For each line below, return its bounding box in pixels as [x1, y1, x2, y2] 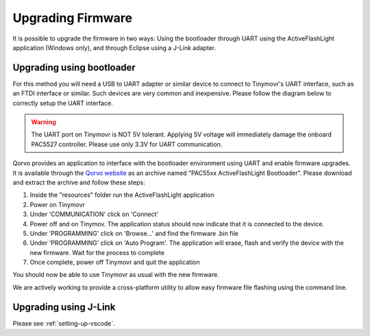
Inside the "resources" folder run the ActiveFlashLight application [29, 191, 215, 199]
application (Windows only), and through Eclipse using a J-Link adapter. [12, 43, 216, 51]
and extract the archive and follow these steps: [12, 178, 145, 187]
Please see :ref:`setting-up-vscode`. [12, 319, 116, 327]
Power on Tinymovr [29, 200, 86, 208]
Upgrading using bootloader [12, 62, 136, 73]
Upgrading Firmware [12, 10, 133, 25]
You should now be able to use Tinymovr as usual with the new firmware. [12, 271, 219, 279]
